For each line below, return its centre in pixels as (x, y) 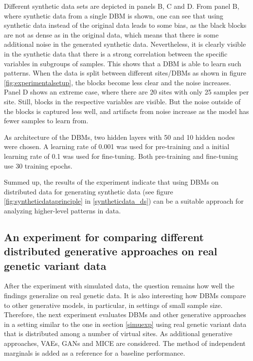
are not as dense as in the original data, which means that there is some (111, 34)
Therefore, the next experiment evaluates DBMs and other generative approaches (125, 314)
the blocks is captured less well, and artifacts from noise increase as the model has (126, 111)
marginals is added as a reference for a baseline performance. (95, 352)
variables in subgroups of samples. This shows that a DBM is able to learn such (123, 63)
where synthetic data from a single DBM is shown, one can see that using (114, 15)
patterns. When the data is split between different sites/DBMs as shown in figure (125, 73)
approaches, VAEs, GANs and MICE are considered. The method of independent (125, 343)
